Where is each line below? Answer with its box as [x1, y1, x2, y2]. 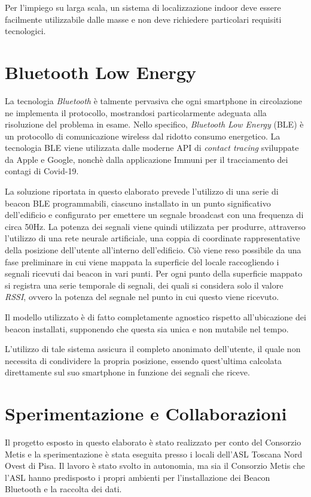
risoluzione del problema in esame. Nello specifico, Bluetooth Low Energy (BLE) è [5, 118, 304, 131]
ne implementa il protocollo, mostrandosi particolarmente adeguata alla [5, 106, 267, 119]
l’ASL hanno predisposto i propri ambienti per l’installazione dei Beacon [5, 471, 270, 483]
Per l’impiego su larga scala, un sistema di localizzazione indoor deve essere [5, 1, 281, 13]
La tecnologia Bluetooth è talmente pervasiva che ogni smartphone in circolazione [5, 94, 302, 107]
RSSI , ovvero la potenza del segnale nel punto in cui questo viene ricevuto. [5, 290, 279, 303]
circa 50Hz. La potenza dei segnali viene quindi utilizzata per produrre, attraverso [5, 220, 306, 232]
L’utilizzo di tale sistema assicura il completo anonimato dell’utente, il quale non [5, 343, 301, 355]
